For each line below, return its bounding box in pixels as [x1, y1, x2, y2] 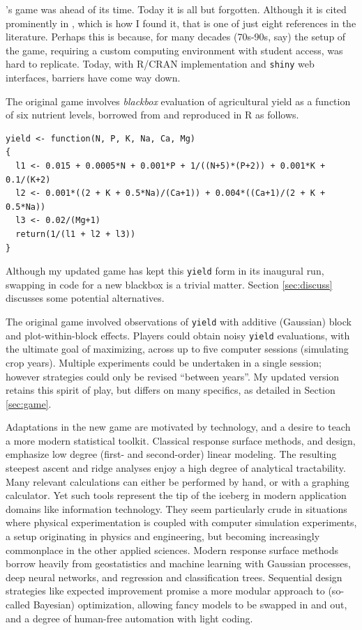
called [6, 597, 30, 611]
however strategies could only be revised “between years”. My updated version [6, 369, 340, 383]
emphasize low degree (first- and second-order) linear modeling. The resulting [6, 447, 337, 461]
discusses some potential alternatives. [6, 291, 165, 305]
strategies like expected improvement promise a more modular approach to [6, 583, 325, 598]
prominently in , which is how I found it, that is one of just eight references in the [6, 15, 356, 30]
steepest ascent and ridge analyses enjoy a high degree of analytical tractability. [6, 461, 346, 475]
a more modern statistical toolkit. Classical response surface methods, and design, [6, 433, 356, 447]
